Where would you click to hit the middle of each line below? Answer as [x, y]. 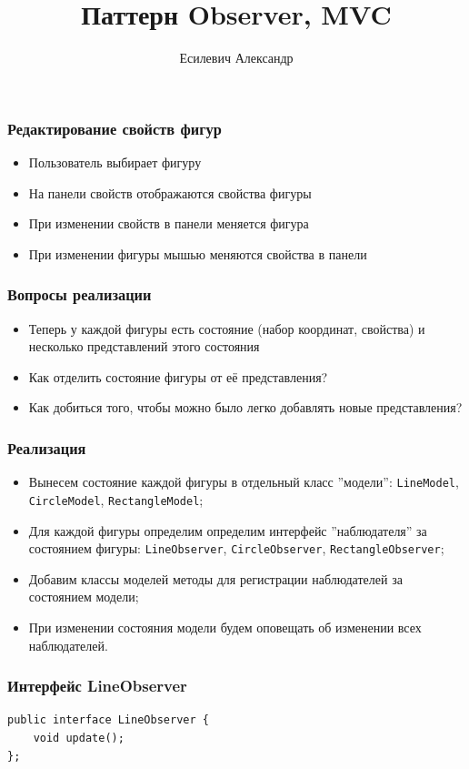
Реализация [47, 447]
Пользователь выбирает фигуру [115, 162]
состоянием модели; [84, 597]
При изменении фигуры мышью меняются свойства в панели [198, 253]
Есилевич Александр [236, 58]
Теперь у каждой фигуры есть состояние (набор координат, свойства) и [227, 328]
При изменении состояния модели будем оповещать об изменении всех [225, 627]
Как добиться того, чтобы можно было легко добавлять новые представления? [245, 407]
